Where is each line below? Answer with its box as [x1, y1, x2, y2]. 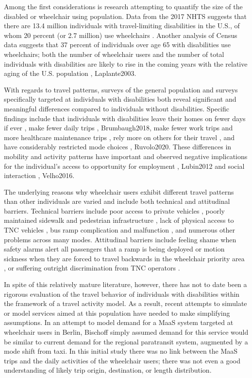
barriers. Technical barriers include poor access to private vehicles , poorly [4, 205, 225, 216]
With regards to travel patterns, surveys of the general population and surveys [4, 84, 238, 94]
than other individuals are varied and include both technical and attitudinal [4, 196, 230, 206]
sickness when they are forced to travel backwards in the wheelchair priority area [4, 253, 245, 263]
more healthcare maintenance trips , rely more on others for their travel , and [4, 132, 235, 142]
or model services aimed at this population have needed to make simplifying [4, 307, 230, 318]
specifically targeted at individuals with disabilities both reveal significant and [4, 94, 236, 104]
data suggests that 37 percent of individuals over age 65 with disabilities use [4, 39, 231, 50]
